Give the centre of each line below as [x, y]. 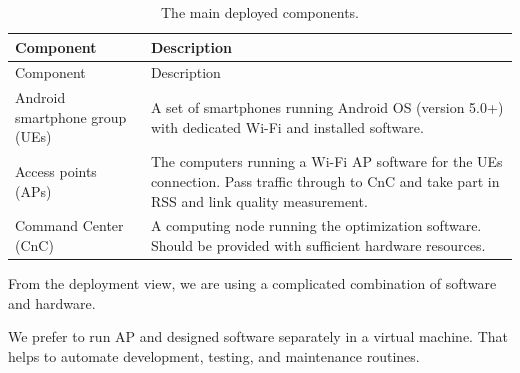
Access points [56, 171]
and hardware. [52, 302]
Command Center [69, 225]
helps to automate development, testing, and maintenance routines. [214, 355]
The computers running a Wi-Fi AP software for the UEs [326, 161]
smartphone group [71, 116]
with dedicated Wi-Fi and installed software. [287, 126]
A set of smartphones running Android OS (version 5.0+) [327, 107]
